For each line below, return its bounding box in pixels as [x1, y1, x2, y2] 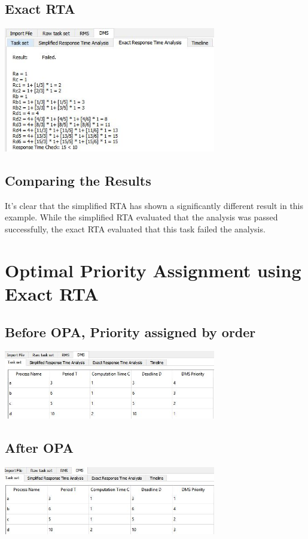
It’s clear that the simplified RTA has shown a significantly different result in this [5, 199, 304, 211]
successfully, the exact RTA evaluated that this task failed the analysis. [5, 222, 266, 235]
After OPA [5, 438, 74, 456]
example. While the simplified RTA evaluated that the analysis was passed [5, 211, 278, 223]
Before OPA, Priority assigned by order [5, 322, 256, 341]
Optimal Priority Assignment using [5, 258, 301, 282]
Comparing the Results [5, 171, 151, 189]
